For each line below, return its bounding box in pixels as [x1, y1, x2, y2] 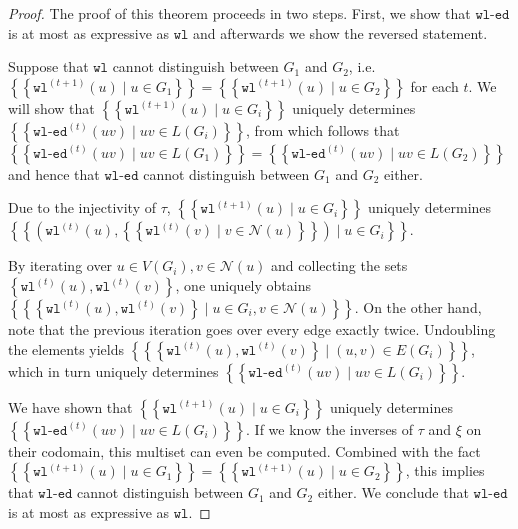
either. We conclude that [317, 482, 469, 503]
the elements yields [8, 338, 125, 359]
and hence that [8, 163, 100, 184]
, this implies [405, 460, 485, 481]
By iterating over [8, 255, 113, 276]
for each [410, 75, 459, 96]
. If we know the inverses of [246, 418, 414, 439]
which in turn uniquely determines [8, 360, 219, 381]
